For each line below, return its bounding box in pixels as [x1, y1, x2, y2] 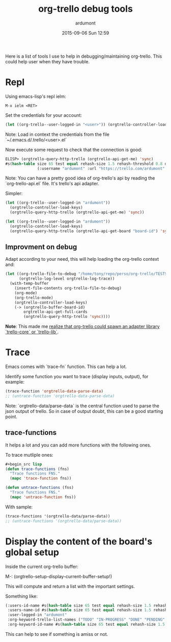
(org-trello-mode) [14, 295, 53, 300]
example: [5, 379, 24, 385]
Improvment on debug [5, 243, 77, 252]
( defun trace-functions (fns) [5, 466, 70, 472]
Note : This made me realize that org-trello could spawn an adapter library [5, 324, 160, 330]
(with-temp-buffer [10, 281, 49, 286]
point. [5, 413, 18, 419]
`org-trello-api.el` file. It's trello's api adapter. [5, 181, 99, 187]
